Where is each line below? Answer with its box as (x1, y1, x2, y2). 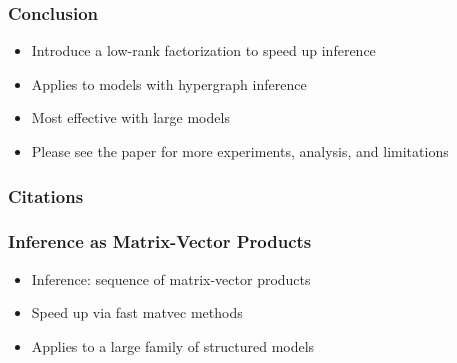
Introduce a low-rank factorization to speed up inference (31, 40, 376, 61)
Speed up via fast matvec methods (31, 302, 243, 323)
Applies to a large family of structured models (31, 335, 315, 356)
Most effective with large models (31, 107, 230, 128)
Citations (8, 183, 84, 208)
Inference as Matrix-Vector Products (8, 229, 312, 254)
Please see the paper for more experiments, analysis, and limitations (31, 141, 449, 161)
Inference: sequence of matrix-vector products (31, 268, 311, 289)
